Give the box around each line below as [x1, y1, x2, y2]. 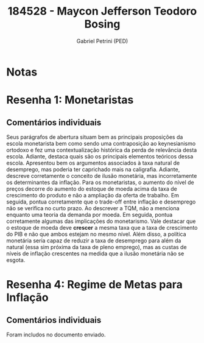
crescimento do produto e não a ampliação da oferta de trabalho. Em [6, 191, 180, 199]
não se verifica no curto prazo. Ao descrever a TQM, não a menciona [6, 204, 180, 211]
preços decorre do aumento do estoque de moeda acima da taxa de [6, 185, 178, 193]
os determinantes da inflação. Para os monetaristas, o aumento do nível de [6, 179, 194, 186]
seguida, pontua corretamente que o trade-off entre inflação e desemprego [6, 198, 196, 205]
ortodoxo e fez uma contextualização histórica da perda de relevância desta [6, 146, 197, 154]
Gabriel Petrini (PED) [76, 37, 128, 44]
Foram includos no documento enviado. [6, 331, 106, 338]
